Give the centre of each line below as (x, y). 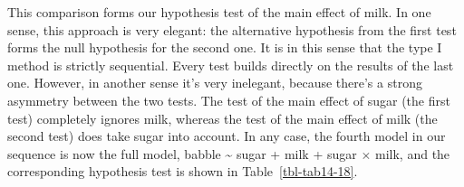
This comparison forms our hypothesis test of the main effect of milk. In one (219, 12)
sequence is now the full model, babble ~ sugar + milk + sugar (182, 153)
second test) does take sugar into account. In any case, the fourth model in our (227, 136)
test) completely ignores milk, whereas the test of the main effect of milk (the (222, 118)
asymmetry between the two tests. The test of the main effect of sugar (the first (229, 100)
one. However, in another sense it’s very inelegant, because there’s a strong (215, 83)
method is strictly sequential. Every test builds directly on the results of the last (231, 65)
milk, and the (413, 153)
